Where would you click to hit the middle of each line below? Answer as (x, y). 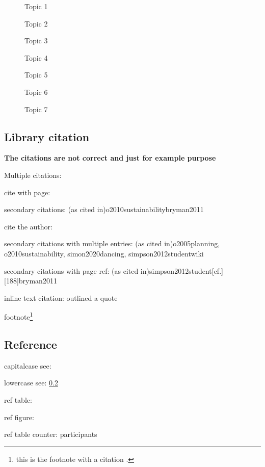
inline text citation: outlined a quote (61, 297)
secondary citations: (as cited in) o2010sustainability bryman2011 (104, 209)
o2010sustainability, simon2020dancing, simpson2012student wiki (104, 253)
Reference (31, 344)
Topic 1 (36, 6)
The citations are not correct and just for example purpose (110, 158)
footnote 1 (19, 316)
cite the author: (28, 226)
